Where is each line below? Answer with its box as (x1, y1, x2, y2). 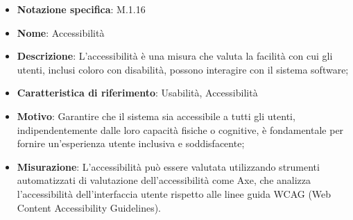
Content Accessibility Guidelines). (17, 200, 162, 214)
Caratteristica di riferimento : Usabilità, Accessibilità (17, 85, 258, 100)
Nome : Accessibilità (17, 25, 105, 40)
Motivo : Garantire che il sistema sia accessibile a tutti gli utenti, (17, 108, 295, 123)
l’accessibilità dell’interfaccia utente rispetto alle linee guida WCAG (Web (17, 186, 332, 201)
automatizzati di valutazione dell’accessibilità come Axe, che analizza (17, 173, 311, 187)
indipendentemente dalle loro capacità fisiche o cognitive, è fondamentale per (17, 122, 344, 137)
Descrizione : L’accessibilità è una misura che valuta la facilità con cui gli (17, 49, 333, 63)
